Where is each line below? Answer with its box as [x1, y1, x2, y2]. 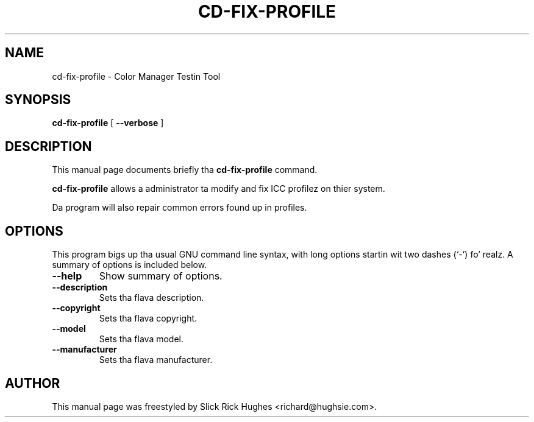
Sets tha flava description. [99, 292, 204, 303]
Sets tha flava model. [99, 334, 184, 345]
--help [52, 270, 82, 283]
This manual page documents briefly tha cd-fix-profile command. [52, 164, 318, 175]
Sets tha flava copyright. [99, 313, 198, 324]
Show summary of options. [99, 270, 222, 283]
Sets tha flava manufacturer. [99, 354, 213, 365]
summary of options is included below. [52, 259, 207, 270]
